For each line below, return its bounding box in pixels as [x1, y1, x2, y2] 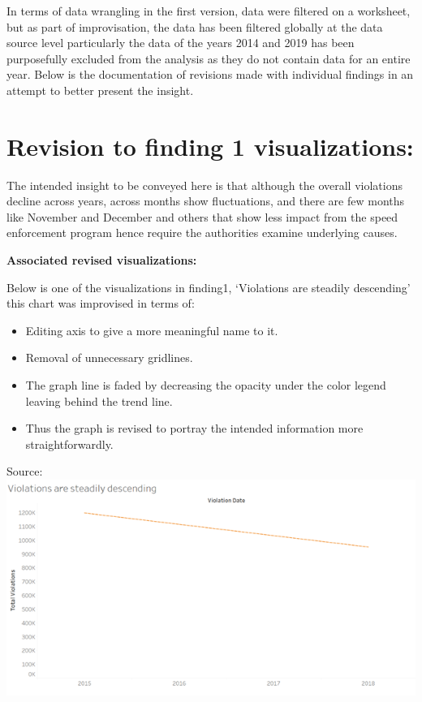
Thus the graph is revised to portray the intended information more [25, 420, 364, 437]
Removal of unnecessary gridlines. [25, 349, 193, 366]
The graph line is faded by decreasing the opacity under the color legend [25, 377, 386, 394]
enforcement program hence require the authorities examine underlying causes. [6, 224, 398, 241]
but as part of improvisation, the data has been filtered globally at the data [6, 18, 383, 35]
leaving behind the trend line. [25, 392, 173, 409]
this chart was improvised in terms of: [6, 295, 195, 312]
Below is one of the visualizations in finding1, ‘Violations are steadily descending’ [6, 278, 411, 295]
